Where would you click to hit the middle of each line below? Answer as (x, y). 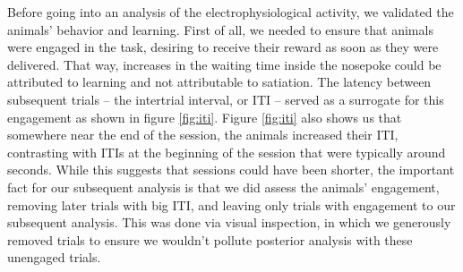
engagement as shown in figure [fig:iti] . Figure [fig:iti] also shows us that (205, 117)
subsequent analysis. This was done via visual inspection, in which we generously (229, 222)
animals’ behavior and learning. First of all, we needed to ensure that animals (220, 29)
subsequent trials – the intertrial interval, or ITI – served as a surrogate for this (226, 99)
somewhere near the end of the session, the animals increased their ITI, (203, 135)
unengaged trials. (54, 257)
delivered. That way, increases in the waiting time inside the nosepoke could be (224, 64)
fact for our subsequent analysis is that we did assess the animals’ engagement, (223, 187)
